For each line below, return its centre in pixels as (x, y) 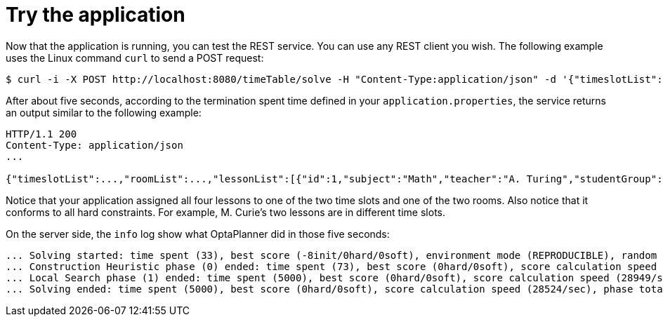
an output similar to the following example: (104, 112)
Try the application (96, 15)
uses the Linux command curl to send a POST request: (135, 58)
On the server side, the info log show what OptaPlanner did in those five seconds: (198, 234)
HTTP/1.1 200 (41, 134)
